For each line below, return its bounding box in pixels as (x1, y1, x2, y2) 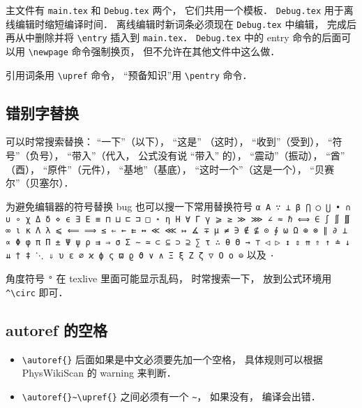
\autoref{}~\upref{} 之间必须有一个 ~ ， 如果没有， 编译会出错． (22, 388, 321, 403)
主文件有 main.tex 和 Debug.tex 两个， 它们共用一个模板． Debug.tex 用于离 (6, 3, 354, 17)
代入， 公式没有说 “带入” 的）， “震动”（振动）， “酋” (105, 148, 345, 163)
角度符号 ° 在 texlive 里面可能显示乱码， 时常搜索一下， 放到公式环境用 (6, 271, 332, 286)
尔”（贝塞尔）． (6, 175, 74, 190)
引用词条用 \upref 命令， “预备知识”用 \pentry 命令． (6, 67, 252, 82)
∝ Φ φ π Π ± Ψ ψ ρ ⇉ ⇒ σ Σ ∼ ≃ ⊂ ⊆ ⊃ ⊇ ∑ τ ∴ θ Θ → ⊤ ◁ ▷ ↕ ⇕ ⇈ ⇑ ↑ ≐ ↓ (6, 237, 350, 247)
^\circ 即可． (6, 284, 68, 299)
